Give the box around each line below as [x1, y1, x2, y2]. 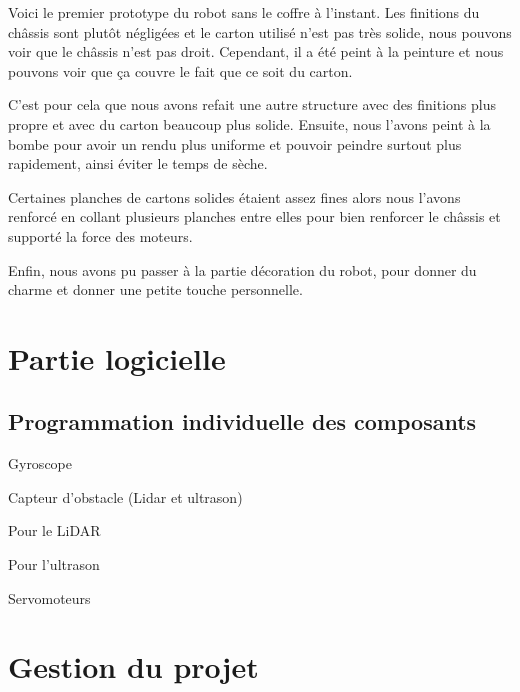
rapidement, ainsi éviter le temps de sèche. [8, 153, 268, 174]
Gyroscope [8, 453, 72, 474]
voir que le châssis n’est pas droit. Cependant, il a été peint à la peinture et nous [8, 41, 504, 62]
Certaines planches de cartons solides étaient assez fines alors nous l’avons [8, 186, 461, 207]
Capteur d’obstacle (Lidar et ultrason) [8, 486, 243, 507]
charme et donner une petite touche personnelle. [8, 279, 303, 300]
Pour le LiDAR [8, 520, 101, 541]
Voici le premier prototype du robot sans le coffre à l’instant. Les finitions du [8, 2, 480, 22]
